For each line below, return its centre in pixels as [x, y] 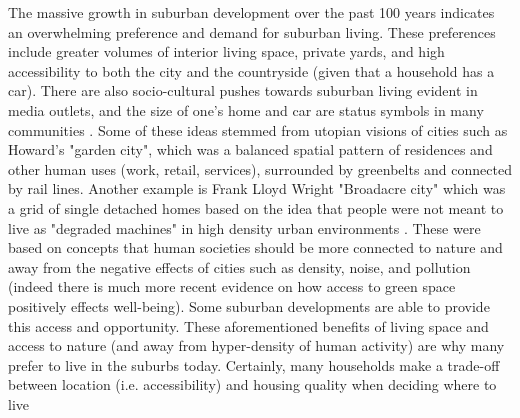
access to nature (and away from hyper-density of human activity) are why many [256, 345]
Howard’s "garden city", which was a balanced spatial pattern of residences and [250, 149]
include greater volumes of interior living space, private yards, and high [226, 51]
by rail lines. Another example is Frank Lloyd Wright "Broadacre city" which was [257, 188]
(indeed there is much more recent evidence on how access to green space [232, 286]
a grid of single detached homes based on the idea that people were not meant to [256, 207]
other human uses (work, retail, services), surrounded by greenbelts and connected [260, 168]
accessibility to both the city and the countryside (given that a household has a [251, 70]
